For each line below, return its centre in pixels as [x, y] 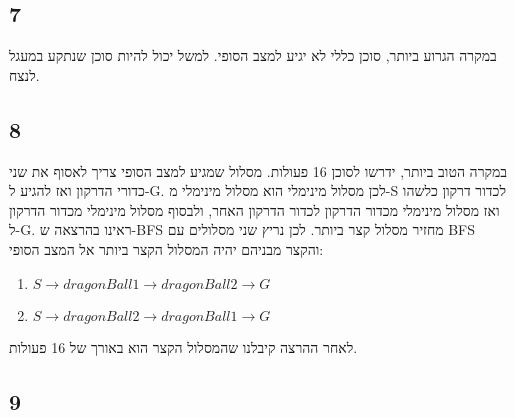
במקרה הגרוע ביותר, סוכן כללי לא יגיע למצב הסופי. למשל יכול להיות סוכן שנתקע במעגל [253, 55]
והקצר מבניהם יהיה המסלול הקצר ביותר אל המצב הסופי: [166, 248]
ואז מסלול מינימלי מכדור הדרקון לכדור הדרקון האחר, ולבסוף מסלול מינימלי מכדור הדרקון [254, 209]
